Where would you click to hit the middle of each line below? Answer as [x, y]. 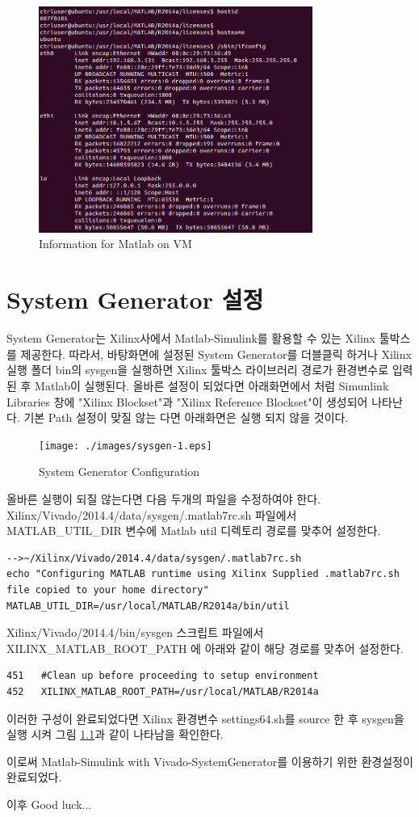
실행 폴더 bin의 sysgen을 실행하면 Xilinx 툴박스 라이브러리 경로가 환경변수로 [198, 370]
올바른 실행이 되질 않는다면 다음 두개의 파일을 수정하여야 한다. [163, 498]
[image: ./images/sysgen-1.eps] [126, 446]
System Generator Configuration [119, 472]
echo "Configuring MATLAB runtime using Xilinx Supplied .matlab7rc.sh [203, 574]
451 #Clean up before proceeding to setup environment [163, 676]
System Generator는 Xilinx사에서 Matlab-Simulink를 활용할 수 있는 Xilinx [191, 338]
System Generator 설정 [135, 299]
